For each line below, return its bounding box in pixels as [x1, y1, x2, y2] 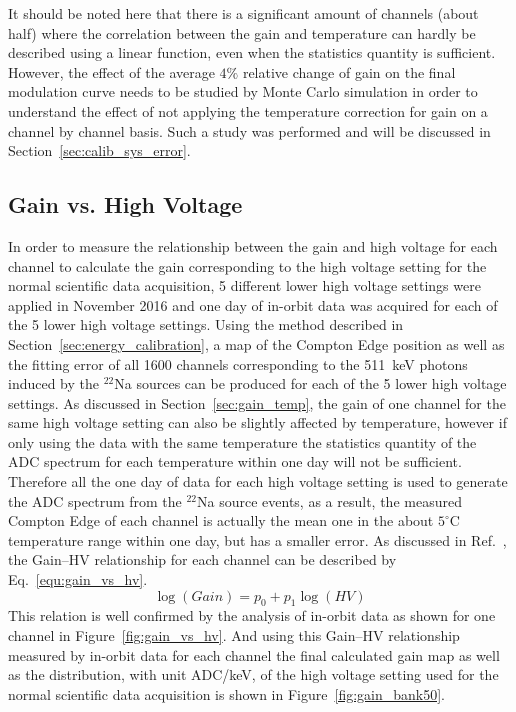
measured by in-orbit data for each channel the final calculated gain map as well [8, 644, 500, 665]
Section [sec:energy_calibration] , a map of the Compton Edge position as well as [8, 333, 505, 354]
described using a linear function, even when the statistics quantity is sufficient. [8, 42, 496, 63]
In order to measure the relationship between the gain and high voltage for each [8, 235, 498, 256]
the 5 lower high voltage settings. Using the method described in [8, 314, 404, 335]
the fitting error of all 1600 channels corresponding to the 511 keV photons [8, 353, 468, 374]
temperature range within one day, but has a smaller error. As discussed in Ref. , [8, 529, 507, 550]
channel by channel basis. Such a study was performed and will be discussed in [8, 120, 491, 141]
